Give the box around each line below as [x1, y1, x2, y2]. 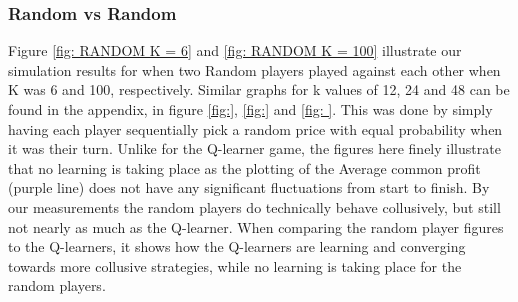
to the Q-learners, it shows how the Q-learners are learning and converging [8, 236, 466, 257]
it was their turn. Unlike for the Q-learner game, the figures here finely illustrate [8, 138, 501, 159]
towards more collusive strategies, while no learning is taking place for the [8, 255, 462, 276]
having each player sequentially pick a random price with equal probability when [8, 118, 503, 139]
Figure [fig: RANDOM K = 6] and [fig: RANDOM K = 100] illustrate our [8, 40, 462, 61]
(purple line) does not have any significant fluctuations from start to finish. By [8, 177, 490, 198]
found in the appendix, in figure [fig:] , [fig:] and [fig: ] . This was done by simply [8, 99, 493, 119]
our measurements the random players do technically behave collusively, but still [8, 196, 501, 217]
